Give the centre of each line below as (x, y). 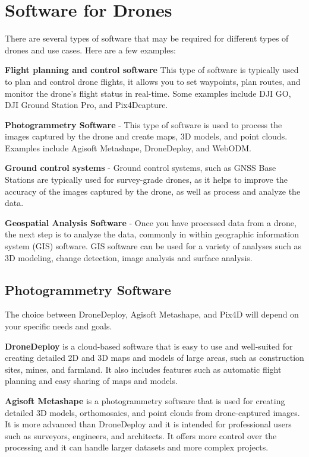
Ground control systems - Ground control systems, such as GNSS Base (141, 168)
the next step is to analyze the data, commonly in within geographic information (152, 234)
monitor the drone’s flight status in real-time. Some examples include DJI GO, (148, 93)
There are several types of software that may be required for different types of (147, 38)
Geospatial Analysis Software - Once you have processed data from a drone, (151, 222)
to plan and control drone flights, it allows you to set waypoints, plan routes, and (153, 81)
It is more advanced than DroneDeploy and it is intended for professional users (148, 424)
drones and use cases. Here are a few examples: (90, 50)
